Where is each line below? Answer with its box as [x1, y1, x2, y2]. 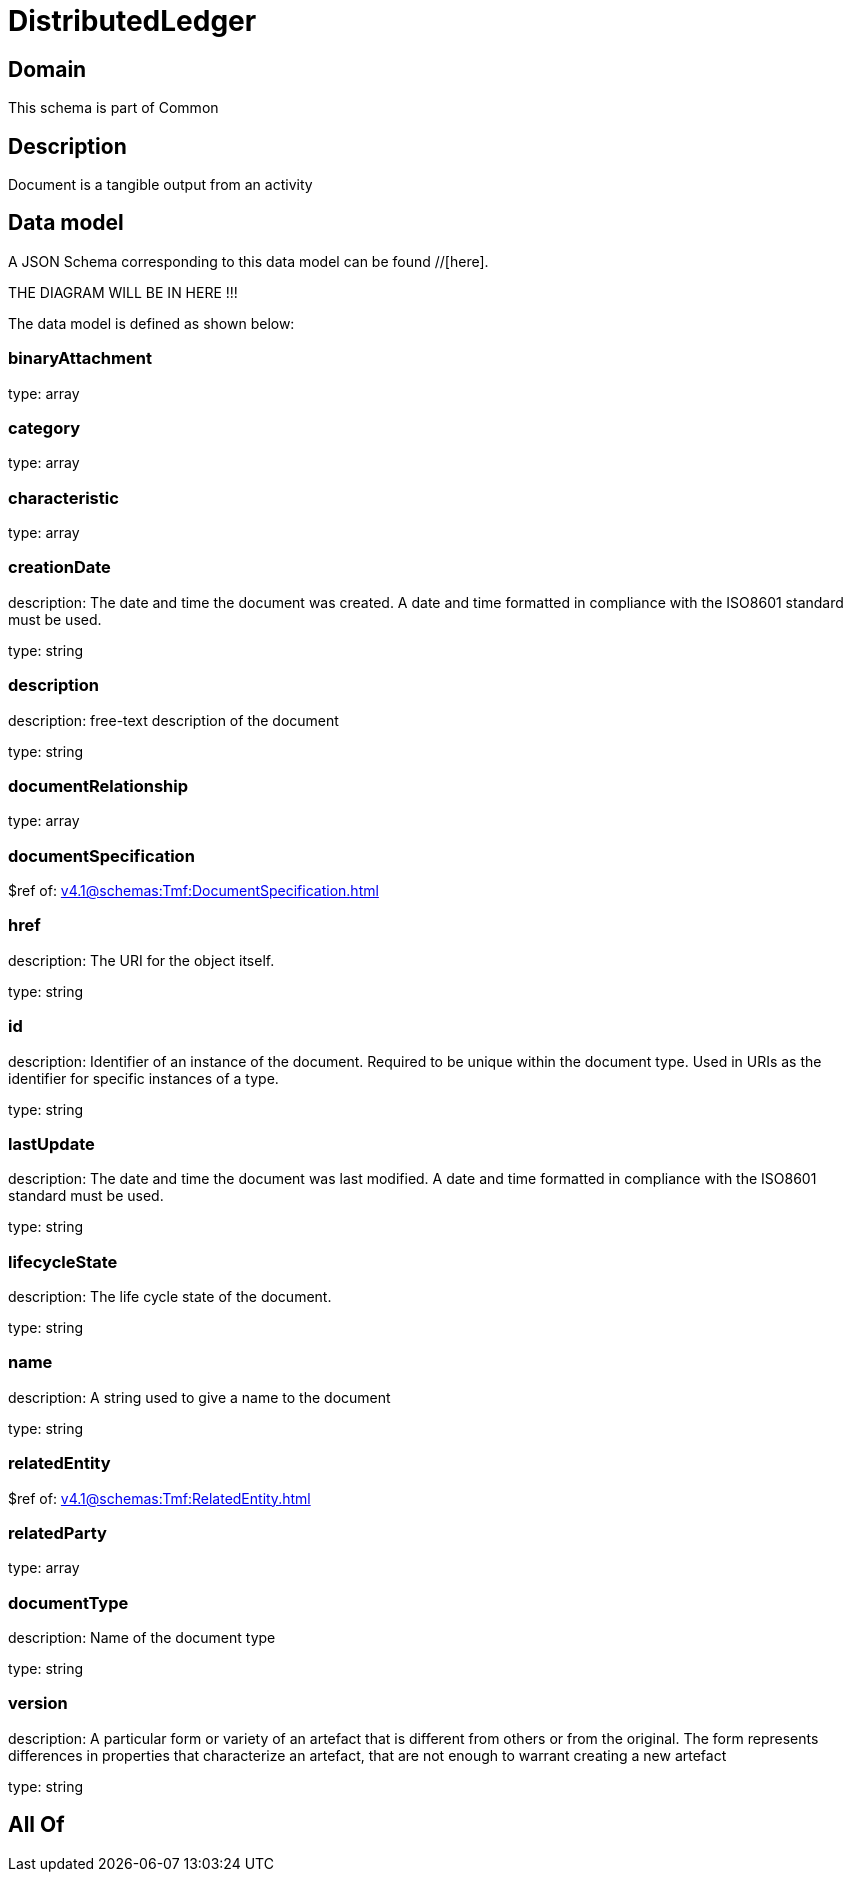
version [8, 1693, 68, 1714]
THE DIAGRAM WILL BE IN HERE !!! [8, 283, 238, 301]
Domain [8, 56, 87, 82]
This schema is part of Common [8, 99, 219, 117]
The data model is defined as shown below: [8, 314, 295, 332]
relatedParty [8, 1522, 107, 1543]
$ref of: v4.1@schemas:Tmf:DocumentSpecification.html [8, 882, 379, 900]
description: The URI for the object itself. [8, 951, 275, 969]
